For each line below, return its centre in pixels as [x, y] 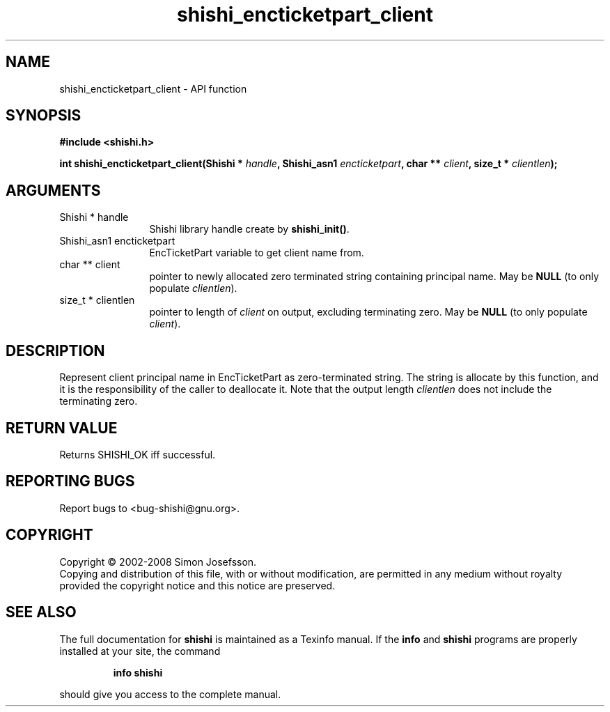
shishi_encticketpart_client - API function [153, 88]
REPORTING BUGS [70, 481]
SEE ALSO [41, 612]
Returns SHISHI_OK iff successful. [138, 454]
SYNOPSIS [44, 116]
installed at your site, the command [140, 651]
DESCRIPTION [55, 350]
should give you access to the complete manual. [170, 694]
